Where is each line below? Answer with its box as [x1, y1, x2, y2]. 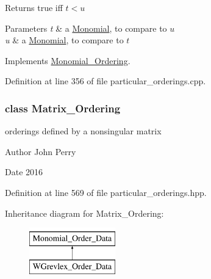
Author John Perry [5, 145, 76, 158]
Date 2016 [5, 165, 43, 178]
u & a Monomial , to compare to [5, 34, 124, 46]
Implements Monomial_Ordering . [5, 54, 131, 67]
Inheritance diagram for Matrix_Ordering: [5, 206, 164, 219]
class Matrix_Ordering [5, 100, 121, 115]
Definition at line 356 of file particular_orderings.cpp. [5, 74, 206, 87]
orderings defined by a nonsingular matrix [5, 125, 162, 137]
